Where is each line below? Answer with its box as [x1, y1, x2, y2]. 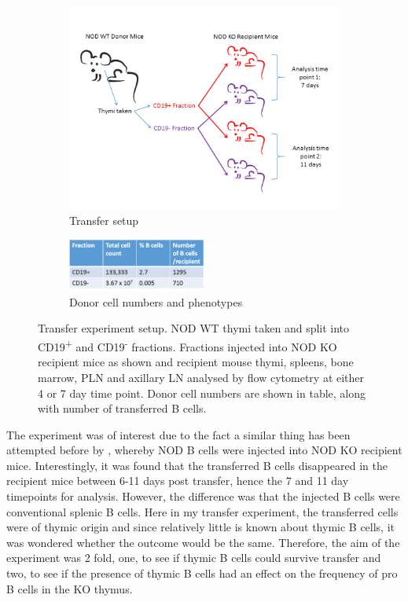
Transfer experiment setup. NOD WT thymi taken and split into [38, 320, 350, 336]
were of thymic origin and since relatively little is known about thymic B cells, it [6, 519, 395, 535]
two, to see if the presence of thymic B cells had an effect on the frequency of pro [6, 565, 398, 582]
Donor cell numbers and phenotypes [69, 293, 243, 310]
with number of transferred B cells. [38, 400, 207, 417]
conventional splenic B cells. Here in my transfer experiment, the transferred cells [6, 503, 399, 519]
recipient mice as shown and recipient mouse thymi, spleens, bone [38, 354, 354, 370]
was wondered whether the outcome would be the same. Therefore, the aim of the [6, 534, 400, 550]
